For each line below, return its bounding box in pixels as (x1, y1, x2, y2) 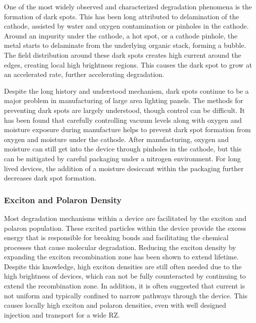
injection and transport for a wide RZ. (4, 309, 120, 320)
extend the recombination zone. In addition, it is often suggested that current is (4, 281, 245, 291)
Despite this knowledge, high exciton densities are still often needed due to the (4, 261, 242, 271)
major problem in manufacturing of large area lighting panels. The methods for (4, 95, 243, 106)
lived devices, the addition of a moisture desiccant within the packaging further (4, 163, 244, 173)
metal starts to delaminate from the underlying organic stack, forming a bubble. (4, 40, 246, 50)
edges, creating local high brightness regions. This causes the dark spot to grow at (4, 59, 252, 70)
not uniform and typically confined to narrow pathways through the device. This (4, 290, 248, 300)
